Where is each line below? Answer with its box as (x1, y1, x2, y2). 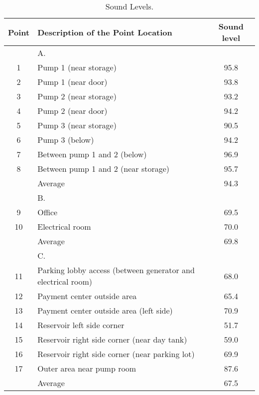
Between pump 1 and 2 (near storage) (37, 163, 170, 174)
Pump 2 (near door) (37, 105, 108, 116)
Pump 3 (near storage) (37, 119, 117, 131)
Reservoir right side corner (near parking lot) (37, 348, 195, 360)
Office (37, 206, 58, 218)
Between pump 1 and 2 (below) (37, 148, 147, 160)
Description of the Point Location (37, 26, 172, 38)
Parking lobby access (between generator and (37, 264, 195, 276)
